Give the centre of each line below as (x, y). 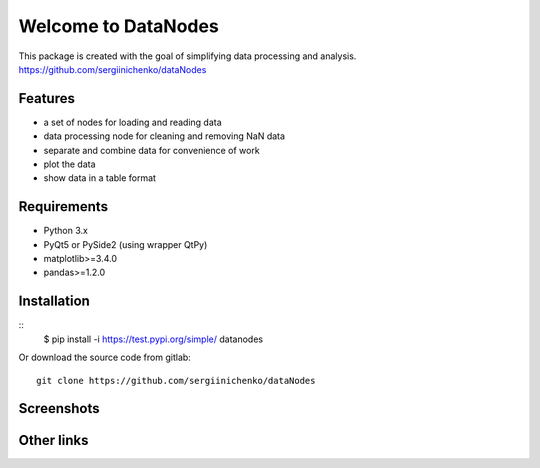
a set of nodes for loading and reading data (132, 122)
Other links (53, 440)
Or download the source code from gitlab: (105, 357)
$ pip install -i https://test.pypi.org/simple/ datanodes (153, 339)
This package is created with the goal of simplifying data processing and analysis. (187, 56)
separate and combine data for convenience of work (151, 150)
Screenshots (59, 408)
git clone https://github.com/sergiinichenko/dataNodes (176, 380)
